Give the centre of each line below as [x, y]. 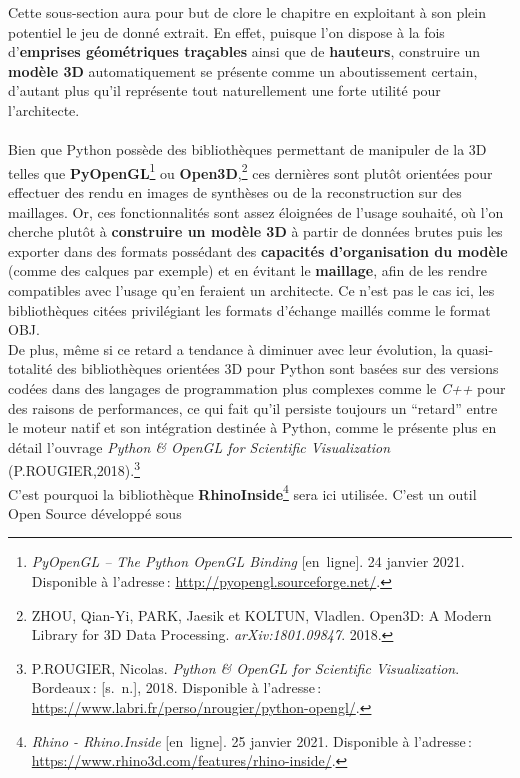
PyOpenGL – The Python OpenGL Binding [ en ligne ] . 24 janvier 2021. [248, 561]
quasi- [475, 348]
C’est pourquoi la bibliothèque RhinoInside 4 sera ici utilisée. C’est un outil [242, 492]
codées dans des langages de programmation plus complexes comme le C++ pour [257, 387]
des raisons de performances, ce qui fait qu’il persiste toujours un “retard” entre [253, 407]
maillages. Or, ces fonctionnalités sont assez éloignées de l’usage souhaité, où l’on [256, 211]
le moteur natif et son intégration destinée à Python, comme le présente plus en [252, 427]
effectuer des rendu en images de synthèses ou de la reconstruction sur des [235, 192]
